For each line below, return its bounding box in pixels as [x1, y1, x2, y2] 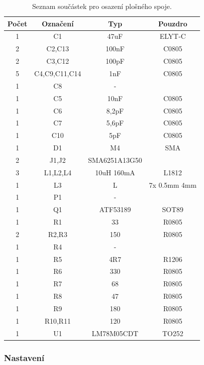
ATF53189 [99, 204, 131, 215]
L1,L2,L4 [44, 167, 72, 177]
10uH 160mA [95, 167, 135, 177]
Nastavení [4, 351, 44, 364]
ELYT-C [159, 31, 186, 41]
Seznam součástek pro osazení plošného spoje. [32, 1, 172, 11]
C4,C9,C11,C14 [34, 68, 81, 78]
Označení [41, 18, 74, 28]
